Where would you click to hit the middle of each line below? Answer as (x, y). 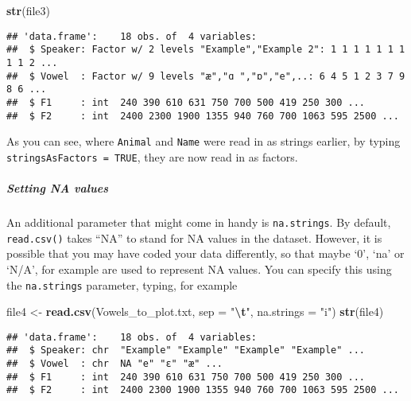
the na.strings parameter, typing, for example (122, 284)
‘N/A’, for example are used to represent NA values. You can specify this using (199, 269)
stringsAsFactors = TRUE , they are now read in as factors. (152, 156)
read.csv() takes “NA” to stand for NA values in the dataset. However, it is (194, 237)
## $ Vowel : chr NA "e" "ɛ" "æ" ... (115, 364)
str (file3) (29, 10)
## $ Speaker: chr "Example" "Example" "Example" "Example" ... (186, 350)
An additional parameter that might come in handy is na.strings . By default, (199, 222)
